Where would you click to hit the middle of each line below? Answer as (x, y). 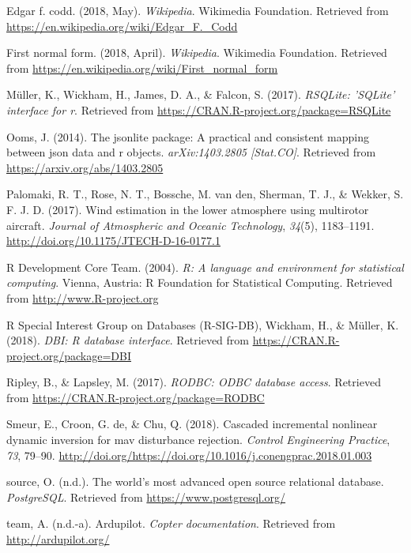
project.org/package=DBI (69, 355)
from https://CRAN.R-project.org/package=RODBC (136, 397)
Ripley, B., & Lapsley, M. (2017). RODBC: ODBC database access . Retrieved (194, 382)
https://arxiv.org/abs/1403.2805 (85, 167)
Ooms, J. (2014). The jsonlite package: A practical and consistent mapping (188, 136)
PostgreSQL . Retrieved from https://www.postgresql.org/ (146, 497)
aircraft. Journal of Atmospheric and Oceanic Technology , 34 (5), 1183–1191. (190, 225)
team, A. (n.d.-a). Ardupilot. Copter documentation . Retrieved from (171, 523)
